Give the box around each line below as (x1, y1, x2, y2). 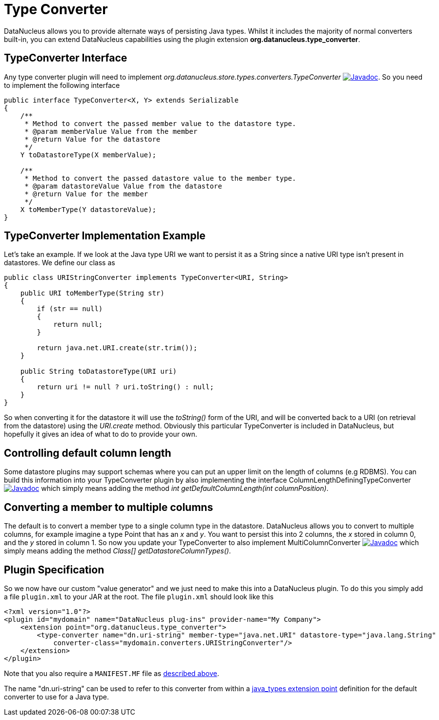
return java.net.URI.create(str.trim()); (37, 344, 198, 352)
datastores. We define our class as (4, 258, 115, 267)
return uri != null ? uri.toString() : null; (37, 383, 214, 391)
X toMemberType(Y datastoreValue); (20, 205, 156, 213)
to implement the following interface (4, 81, 120, 89)
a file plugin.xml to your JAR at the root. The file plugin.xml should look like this (4, 592, 274, 601)
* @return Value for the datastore (24, 135, 161, 143)
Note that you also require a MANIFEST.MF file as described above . (4, 669, 219, 678)
